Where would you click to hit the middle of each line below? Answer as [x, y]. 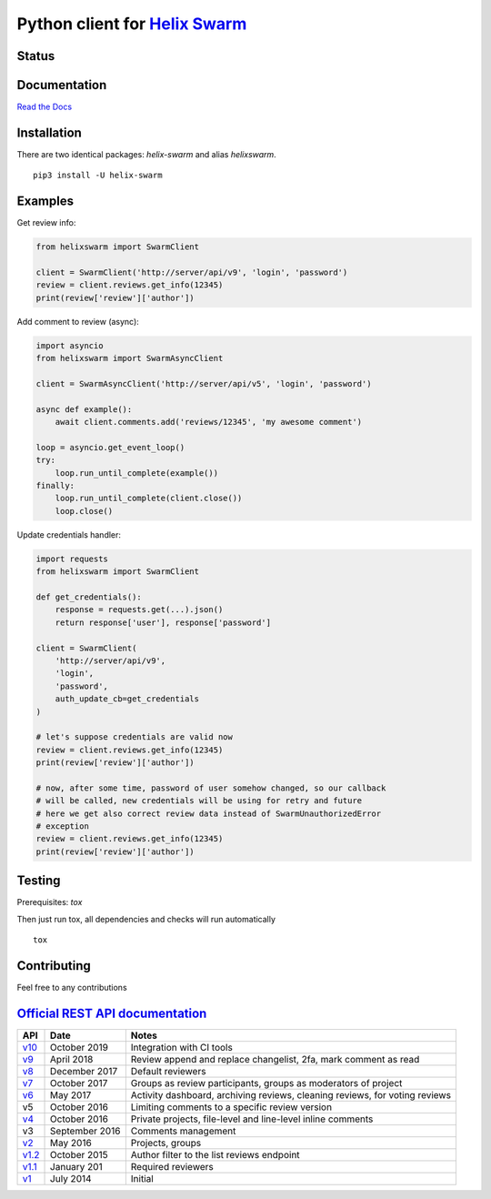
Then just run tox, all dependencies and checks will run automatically [146, 919]
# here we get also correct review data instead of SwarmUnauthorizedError [209, 813]
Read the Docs [45, 107]
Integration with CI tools [182, 1047]
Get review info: [46, 223]
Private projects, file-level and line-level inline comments [252, 1119]
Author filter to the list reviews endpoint [215, 1154]
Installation [49, 132]
